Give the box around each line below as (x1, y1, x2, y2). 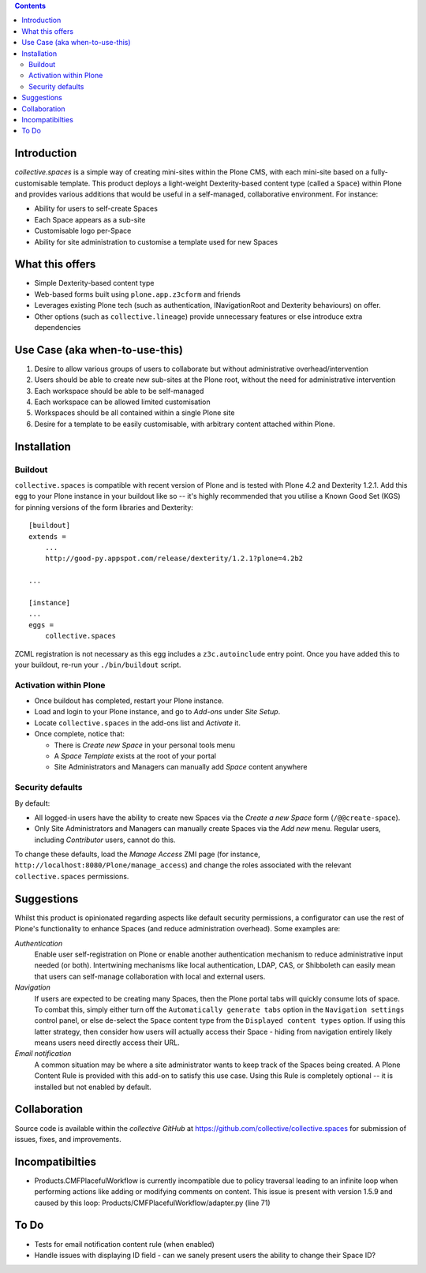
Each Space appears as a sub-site (34, 215, 146, 224)
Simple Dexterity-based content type (34, 279, 155, 288)
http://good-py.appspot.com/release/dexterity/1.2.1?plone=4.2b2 (44, 554, 304, 563)
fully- (371, 167, 388, 177)
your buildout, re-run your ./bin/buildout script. (14, 660, 181, 669)
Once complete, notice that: (34, 729, 125, 739)
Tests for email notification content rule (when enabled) (34, 1239, 215, 1249)
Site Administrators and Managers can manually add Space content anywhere (54, 762, 308, 772)
